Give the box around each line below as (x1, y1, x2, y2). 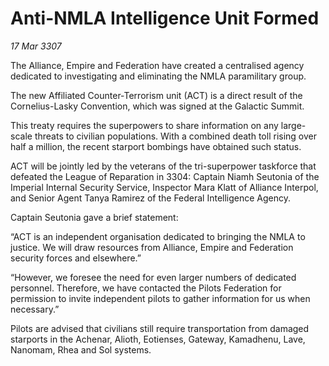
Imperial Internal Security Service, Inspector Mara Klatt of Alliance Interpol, (10, 181, 319, 193)
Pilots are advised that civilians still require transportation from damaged (10, 322, 310, 334)
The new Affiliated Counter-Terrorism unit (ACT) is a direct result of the (10, 89, 303, 101)
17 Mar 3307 (10, 40, 62, 52)
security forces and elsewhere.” (10, 252, 142, 264)
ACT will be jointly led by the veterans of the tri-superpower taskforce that (10, 160, 317, 172)
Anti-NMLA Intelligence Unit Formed (10, 7, 320, 30)
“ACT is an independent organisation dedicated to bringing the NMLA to (10, 230, 306, 242)
